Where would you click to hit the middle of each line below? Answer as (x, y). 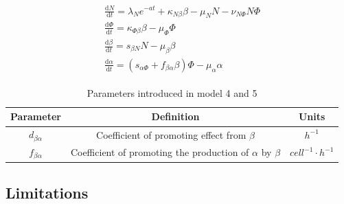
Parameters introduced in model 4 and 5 (172, 92)
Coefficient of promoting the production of (160, 152)
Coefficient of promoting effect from (171, 134)
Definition (175, 116)
